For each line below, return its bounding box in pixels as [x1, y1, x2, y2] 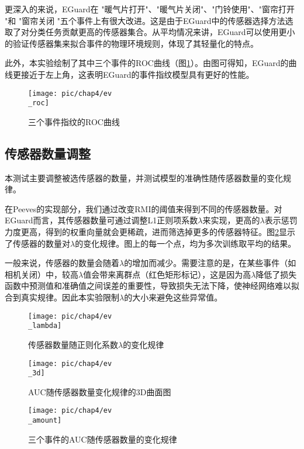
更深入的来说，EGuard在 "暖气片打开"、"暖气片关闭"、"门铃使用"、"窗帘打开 [5, 3, 295, 15]
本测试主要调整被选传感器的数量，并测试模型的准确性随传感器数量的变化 [5, 171, 283, 184]
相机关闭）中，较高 [5, 268, 78, 280]
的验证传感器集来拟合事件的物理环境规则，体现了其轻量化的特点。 [5, 37, 258, 49]
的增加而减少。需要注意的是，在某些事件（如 [124, 257, 296, 269]
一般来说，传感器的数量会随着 [5, 257, 119, 269]
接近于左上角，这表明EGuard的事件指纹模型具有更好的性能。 [20, 68, 254, 80]
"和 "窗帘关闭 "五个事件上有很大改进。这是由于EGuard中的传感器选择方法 [5, 14, 285, 26]
